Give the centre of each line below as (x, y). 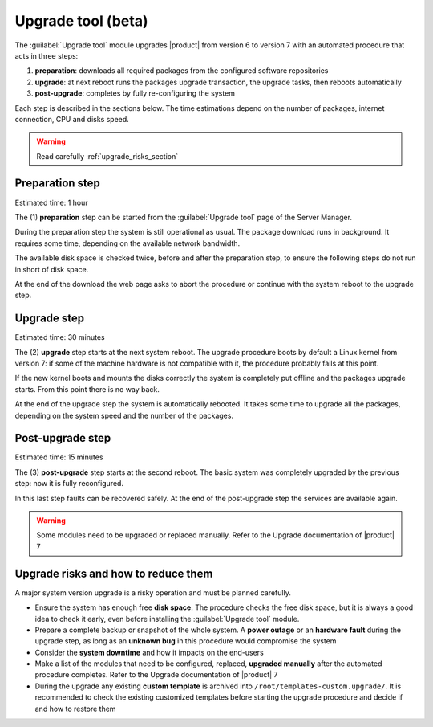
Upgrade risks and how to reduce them (114, 573)
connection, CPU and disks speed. (72, 119)
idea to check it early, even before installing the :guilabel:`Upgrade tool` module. (167, 619)
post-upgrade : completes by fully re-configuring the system (135, 93)
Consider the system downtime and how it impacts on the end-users (149, 652)
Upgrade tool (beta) (81, 21)
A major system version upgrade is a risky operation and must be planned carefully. (153, 592)
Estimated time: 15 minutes (59, 457)
